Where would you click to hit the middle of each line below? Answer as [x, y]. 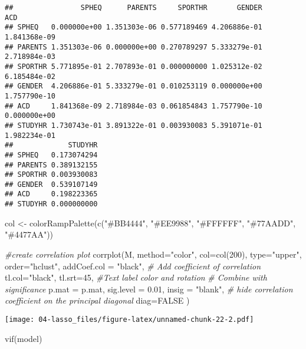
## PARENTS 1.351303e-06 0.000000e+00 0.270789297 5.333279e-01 [134, 47]
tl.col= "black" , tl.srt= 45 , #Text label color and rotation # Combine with [136, 277]
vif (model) [24, 338]
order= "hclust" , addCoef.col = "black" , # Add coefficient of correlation [133, 266]
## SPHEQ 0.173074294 [51, 155]
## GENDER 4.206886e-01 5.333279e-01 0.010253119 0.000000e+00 [134, 86]
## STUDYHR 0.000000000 [51, 204]
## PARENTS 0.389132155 [51, 165]
